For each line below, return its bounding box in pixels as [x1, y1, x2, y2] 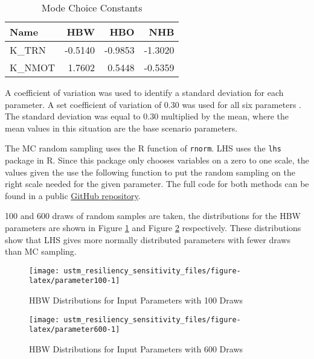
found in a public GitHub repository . [5, 189, 141, 202]
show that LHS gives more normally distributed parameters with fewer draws [5, 233, 290, 246]
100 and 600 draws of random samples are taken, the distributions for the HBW [5, 209, 301, 222]
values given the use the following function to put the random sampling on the [5, 165, 295, 178]
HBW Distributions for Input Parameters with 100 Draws [29, 294, 243, 307]
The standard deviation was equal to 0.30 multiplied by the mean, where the [5, 110, 289, 122]
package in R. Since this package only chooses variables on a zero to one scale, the [5, 154, 309, 167]
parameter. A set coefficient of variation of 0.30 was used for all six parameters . [5, 98, 301, 110]
